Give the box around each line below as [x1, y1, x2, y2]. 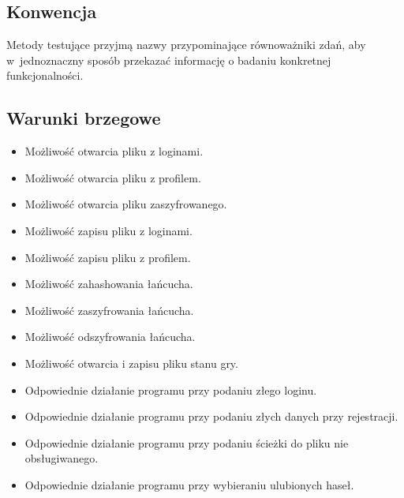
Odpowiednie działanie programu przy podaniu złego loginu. [24, 381, 317, 398]
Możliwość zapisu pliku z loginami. [24, 222, 193, 238]
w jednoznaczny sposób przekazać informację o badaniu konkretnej [6, 51, 331, 68]
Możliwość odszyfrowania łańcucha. [24, 328, 196, 345]
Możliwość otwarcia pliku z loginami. [24, 143, 204, 159]
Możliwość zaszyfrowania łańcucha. [24, 301, 194, 318]
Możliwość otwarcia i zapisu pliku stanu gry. [24, 354, 238, 371]
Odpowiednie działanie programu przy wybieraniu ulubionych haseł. [24, 476, 354, 492]
